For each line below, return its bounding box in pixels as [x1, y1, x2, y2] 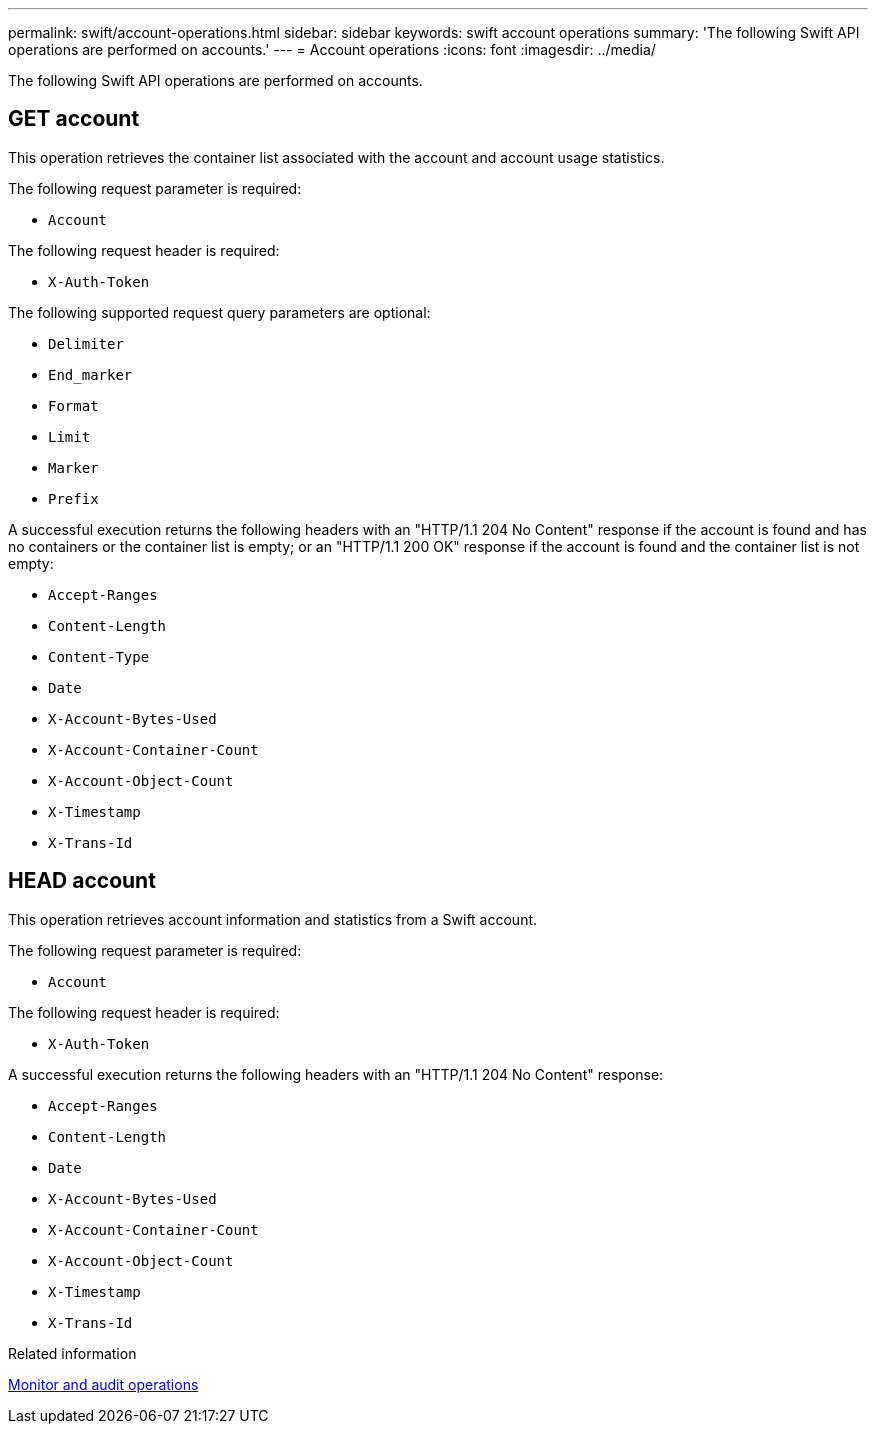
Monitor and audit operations [8, 1375, 199, 1393]
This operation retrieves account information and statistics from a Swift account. [8, 910, 538, 928]
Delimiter [48, 335, 124, 352]
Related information [8, 1344, 137, 1362]
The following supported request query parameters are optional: [8, 303, 431, 321]
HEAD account [8, 868, 156, 894]
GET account [8, 106, 140, 132]
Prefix [48, 490, 99, 507]
